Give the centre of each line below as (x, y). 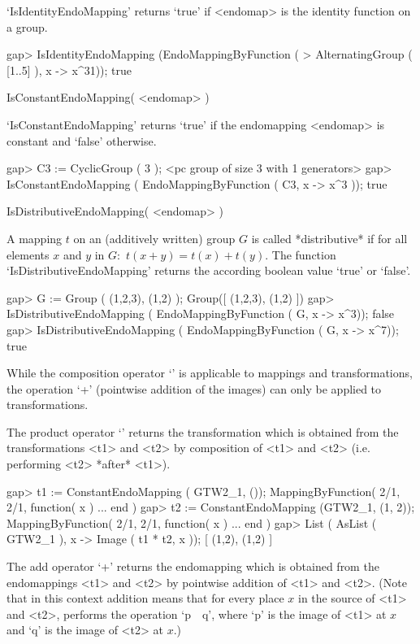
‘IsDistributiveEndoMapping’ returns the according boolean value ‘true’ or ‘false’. (209, 270)
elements (28, 254)
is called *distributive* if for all (329, 238)
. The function (301, 254)
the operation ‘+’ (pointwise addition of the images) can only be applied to (194, 388)
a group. (27, 26)
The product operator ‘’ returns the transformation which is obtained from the (203, 431)
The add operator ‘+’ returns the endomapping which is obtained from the (193, 566)
